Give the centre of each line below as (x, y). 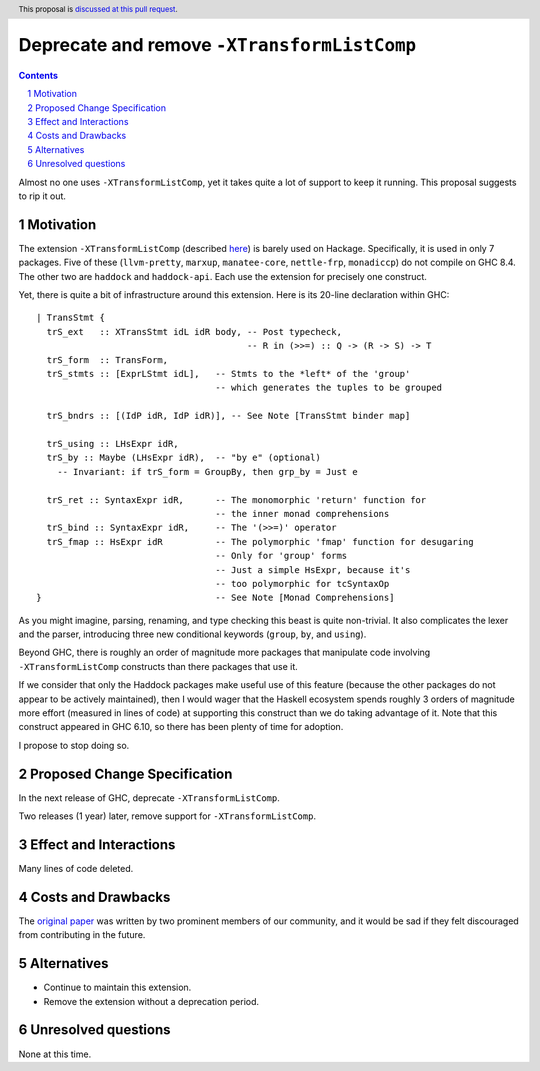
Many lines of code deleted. (76, 868)
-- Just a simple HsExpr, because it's (313, 569)
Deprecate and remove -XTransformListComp (217, 45)
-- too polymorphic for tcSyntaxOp (302, 583)
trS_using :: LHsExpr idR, (112, 443)
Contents (38, 75)
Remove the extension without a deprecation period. (151, 1001)
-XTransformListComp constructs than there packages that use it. (158, 666)
